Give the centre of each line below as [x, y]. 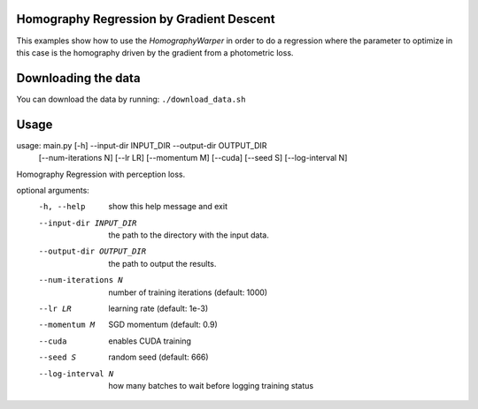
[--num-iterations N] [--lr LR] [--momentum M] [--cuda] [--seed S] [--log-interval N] [193, 158]
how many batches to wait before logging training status [211, 385]
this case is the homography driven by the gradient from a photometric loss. [155, 52]
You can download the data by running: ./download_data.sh [131, 99]
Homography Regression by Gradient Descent [146, 19]
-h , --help [62, 207]
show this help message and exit [168, 207]
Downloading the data [78, 78]
